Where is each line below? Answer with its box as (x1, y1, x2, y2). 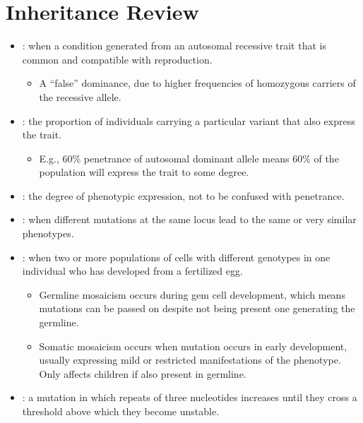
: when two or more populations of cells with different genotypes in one (22, 249, 331, 264)
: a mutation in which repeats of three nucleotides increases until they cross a (22, 390, 357, 405)
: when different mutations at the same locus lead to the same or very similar (22, 212, 357, 227)
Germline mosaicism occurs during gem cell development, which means (39, 287, 345, 302)
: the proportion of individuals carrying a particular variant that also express (22, 113, 355, 128)
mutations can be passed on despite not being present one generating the (39, 301, 355, 316)
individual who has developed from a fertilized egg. (22, 263, 243, 278)
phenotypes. (22, 226, 74, 241)
